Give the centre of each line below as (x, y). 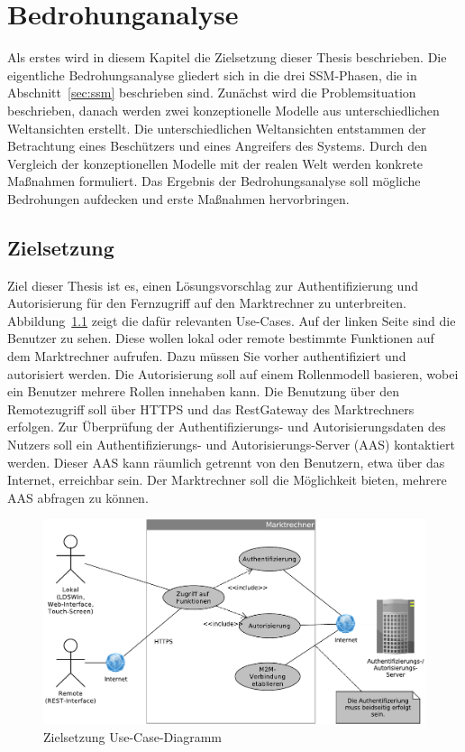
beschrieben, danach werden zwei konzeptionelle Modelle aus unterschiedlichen (223, 110)
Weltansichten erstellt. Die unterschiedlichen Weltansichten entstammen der (217, 128)
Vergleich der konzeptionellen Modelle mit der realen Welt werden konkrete (215, 163)
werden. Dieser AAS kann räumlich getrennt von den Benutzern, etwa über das (226, 462)
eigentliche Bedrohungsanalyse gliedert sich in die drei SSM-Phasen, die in (212, 74)
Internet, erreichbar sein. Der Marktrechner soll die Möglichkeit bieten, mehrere (227, 480)
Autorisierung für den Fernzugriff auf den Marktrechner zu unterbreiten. (207, 303)
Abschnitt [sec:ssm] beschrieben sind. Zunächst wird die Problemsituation (212, 93)
